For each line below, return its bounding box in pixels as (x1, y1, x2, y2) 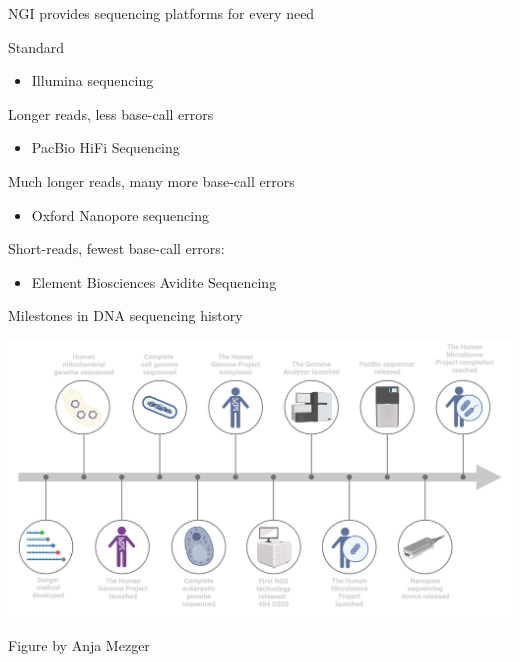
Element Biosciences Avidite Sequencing (31, 271, 277, 292)
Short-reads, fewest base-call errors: (8, 238, 225, 259)
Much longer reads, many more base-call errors (8, 170, 295, 191)
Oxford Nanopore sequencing (31, 204, 209, 225)
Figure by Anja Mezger (8, 634, 150, 655)
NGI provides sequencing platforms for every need (8, 3, 315, 23)
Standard (8, 36, 65, 57)
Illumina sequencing (31, 70, 154, 91)
